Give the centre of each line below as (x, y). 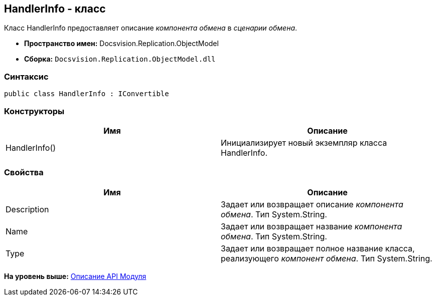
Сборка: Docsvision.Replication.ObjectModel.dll (120, 59)
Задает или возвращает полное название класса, (318, 248)
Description (27, 209)
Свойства (24, 173)
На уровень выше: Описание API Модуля (75, 276)
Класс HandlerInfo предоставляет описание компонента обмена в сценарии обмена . (151, 28)
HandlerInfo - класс (55, 9)
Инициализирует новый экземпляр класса (304, 142)
